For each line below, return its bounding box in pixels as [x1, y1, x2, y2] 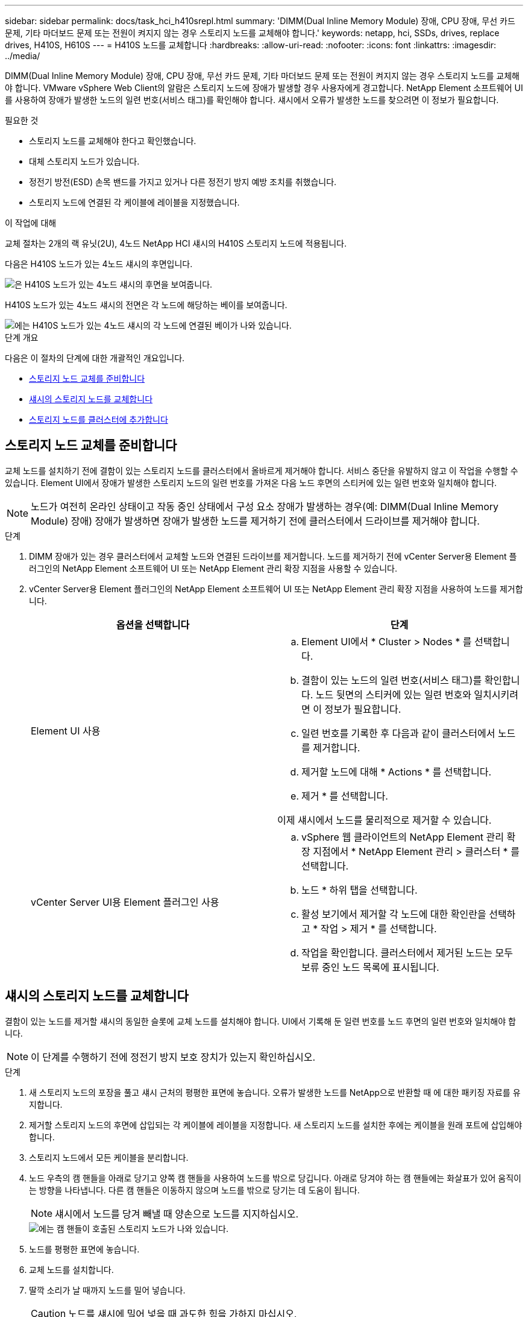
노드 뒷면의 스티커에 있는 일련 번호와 [315, 688, 471, 701]
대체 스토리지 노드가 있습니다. [29, 156, 140, 166]
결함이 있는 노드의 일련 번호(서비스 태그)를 [301, 674, 482, 686]
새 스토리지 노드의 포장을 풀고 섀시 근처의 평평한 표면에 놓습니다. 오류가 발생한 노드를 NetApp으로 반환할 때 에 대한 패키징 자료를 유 [29, 1087, 521, 1097]
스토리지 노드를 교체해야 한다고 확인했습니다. [29, 136, 196, 146]
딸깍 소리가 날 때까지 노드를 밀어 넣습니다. [29, 1284, 186, 1295]
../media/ [5, 51, 40, 61]
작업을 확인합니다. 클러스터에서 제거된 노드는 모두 [301, 946, 513, 959]
